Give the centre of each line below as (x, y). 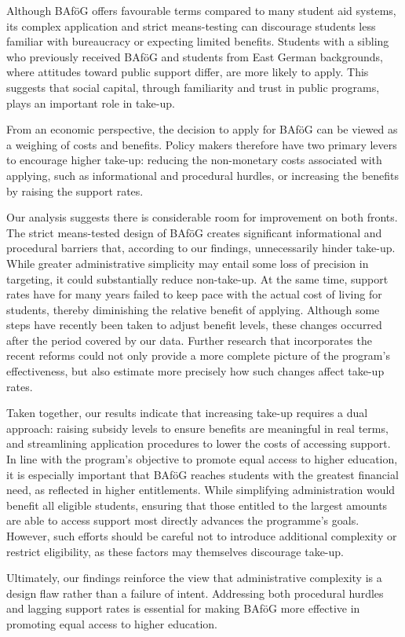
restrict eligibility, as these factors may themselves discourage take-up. (175, 551)
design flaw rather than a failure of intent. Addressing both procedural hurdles (195, 593)
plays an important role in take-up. (91, 103)
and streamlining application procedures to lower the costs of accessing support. (199, 443)
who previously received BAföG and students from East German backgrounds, (195, 56)
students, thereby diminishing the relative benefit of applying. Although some (193, 309)
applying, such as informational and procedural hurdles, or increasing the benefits (203, 175)
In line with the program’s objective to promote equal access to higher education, (202, 459)
